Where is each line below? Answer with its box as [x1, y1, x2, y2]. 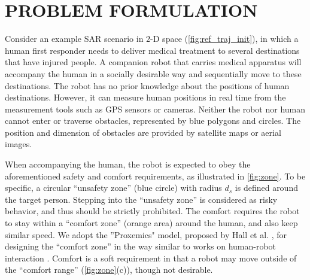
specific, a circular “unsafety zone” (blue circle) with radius [5, 181, 222, 194]
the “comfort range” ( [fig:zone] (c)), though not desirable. [5, 263, 213, 276]
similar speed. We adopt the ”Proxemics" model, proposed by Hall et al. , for [5, 228, 287, 241]
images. [5, 138, 32, 150]
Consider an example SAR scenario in [5, 32, 144, 45]
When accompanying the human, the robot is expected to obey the [5, 158, 251, 171]
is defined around [235, 181, 298, 194]
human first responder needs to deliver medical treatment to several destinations [5, 44, 300, 56]
